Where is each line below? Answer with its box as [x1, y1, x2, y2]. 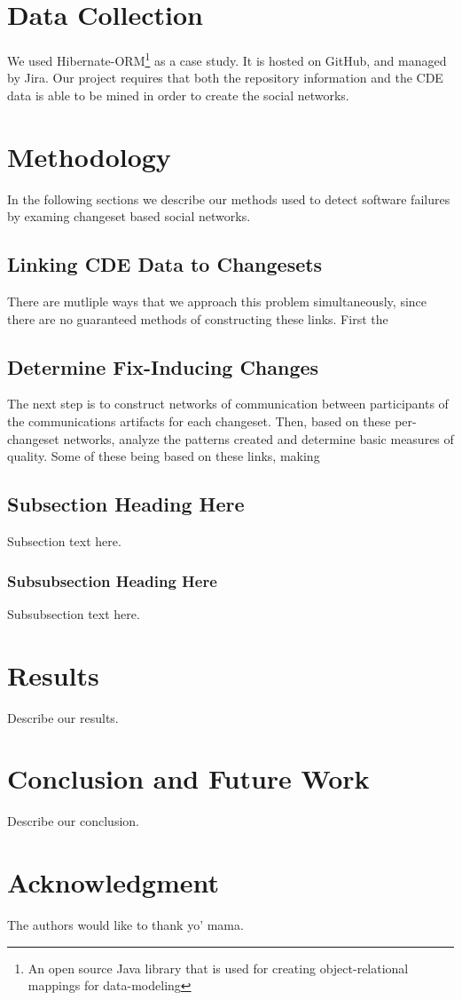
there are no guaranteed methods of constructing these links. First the [7, 309, 388, 328]
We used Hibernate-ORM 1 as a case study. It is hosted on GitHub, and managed [7, 49, 447, 69]
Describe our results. [7, 708, 119, 726]
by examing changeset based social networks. [7, 207, 251, 226]
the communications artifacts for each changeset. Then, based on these [7, 412, 391, 431]
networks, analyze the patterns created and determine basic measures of [63, 429, 454, 448]
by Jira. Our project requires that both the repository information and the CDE [7, 68, 443, 87]
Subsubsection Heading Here [7, 569, 217, 591]
